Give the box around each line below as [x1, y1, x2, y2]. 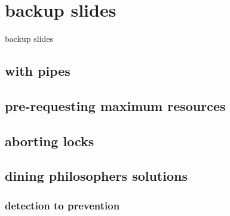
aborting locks [5, 131, 94, 150]
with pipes [5, 61, 70, 80]
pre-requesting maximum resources [5, 96, 226, 115]
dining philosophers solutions [5, 166, 188, 185]
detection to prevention [5, 198, 120, 212]
